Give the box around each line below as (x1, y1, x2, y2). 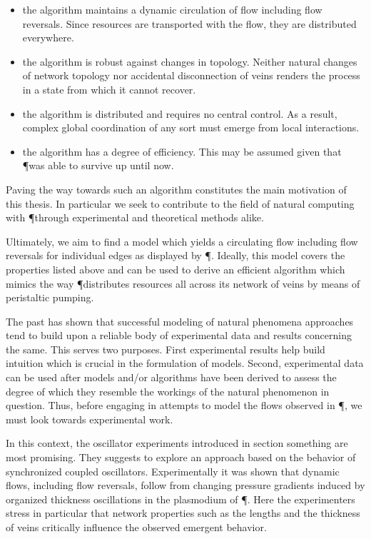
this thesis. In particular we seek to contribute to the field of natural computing (6, 196, 355, 211)
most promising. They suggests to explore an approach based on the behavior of (6, 450, 356, 465)
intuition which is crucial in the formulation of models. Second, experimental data (6, 356, 364, 371)
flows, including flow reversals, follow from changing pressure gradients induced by (6, 478, 365, 493)
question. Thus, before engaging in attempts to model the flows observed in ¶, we (6, 398, 362, 413)
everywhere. (22, 30, 74, 45)
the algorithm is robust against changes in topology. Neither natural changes (22, 54, 357, 69)
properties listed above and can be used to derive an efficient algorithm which (6, 261, 345, 276)
